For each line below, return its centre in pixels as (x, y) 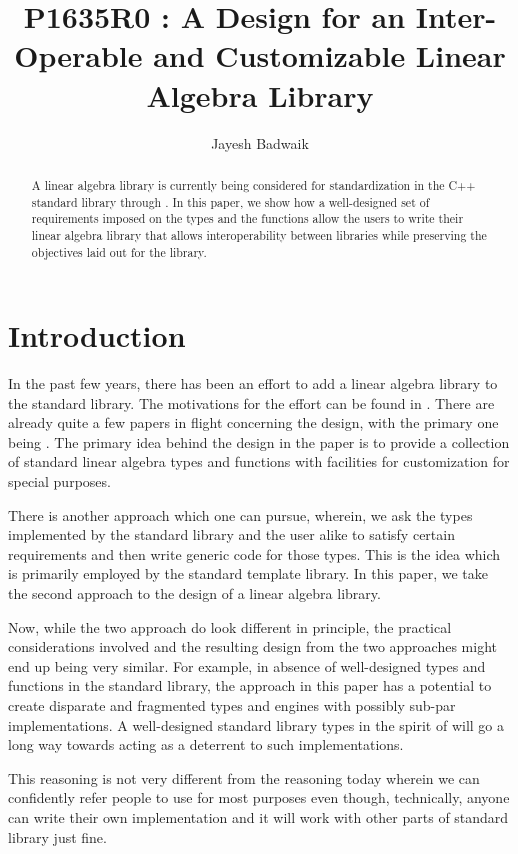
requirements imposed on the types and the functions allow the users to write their (247, 218)
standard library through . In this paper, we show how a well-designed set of (230, 201)
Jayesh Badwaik (260, 142)
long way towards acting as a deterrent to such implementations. (206, 744)
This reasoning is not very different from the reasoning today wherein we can (244, 777)
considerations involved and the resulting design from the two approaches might (252, 646)
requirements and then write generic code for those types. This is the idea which (254, 553)
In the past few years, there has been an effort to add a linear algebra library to (253, 383)
